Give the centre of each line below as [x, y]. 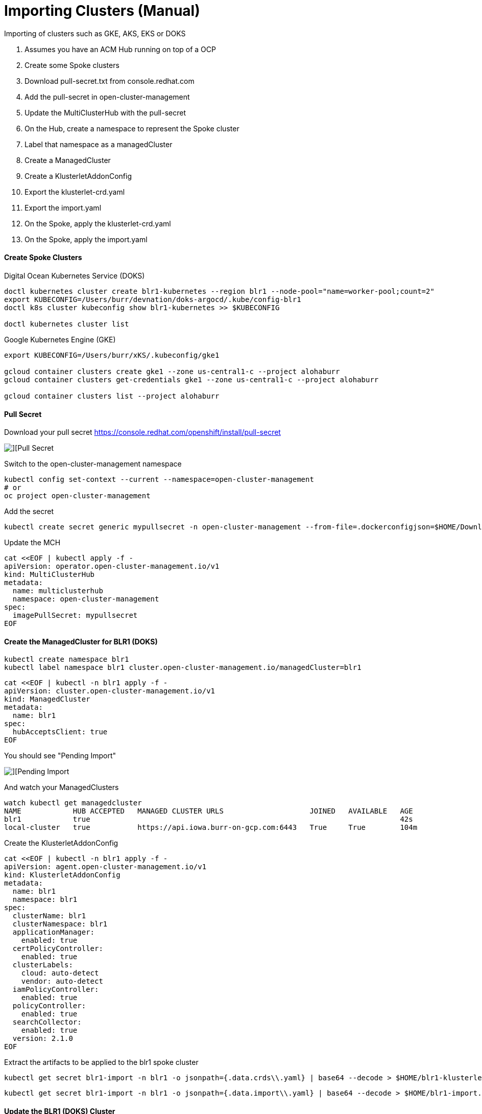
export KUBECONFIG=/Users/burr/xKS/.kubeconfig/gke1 [112, 355]
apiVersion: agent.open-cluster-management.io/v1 [105, 867]
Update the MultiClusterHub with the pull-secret [105, 112]
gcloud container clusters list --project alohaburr [112, 396]
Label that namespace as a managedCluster [99, 144]
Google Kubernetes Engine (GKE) [60, 339]
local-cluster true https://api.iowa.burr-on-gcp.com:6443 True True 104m [211, 828]
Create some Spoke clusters [72, 65]
